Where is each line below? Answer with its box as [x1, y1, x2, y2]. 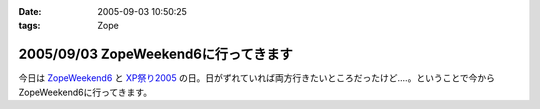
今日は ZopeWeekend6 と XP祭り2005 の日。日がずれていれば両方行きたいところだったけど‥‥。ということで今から [18, 72, 495, 84]
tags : [18, 20, 41, 32]
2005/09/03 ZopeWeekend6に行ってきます [18, 46, 294, 63]
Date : [18, 6, 42, 17]
